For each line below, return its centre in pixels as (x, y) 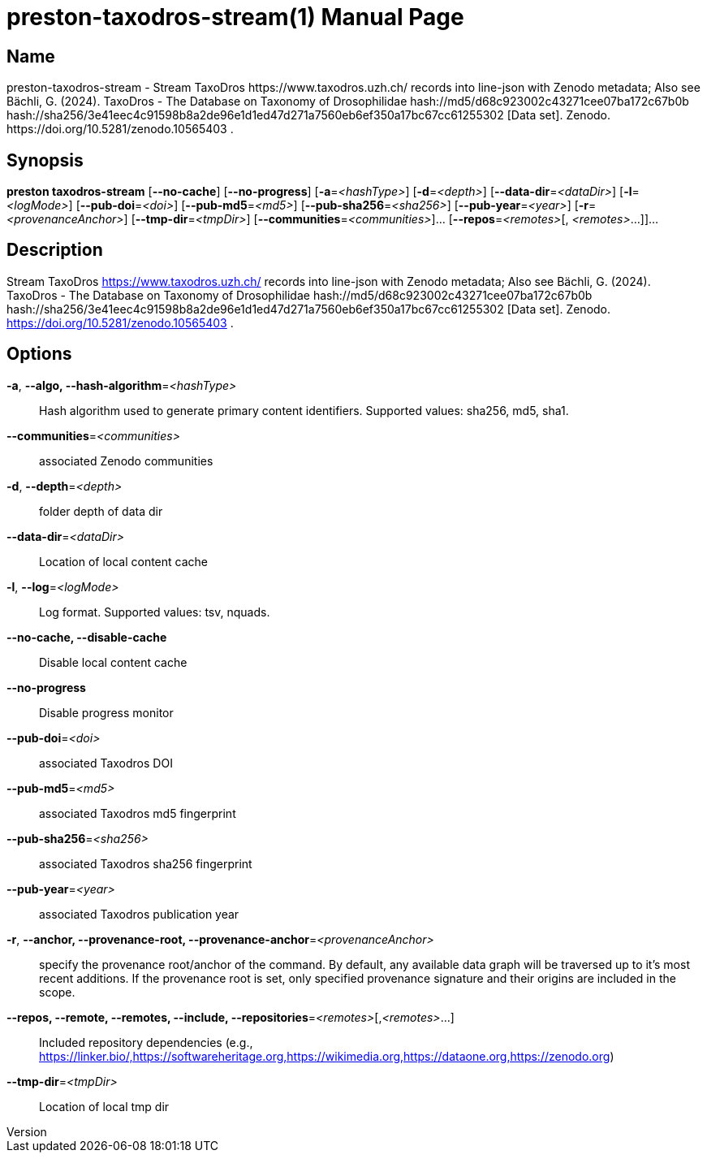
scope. (57, 992)
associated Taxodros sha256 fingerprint (146, 863)
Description (55, 250)
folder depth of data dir (101, 511)
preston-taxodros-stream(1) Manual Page (235, 17)
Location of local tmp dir (104, 1106)
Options (39, 354)
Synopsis (45, 160)
